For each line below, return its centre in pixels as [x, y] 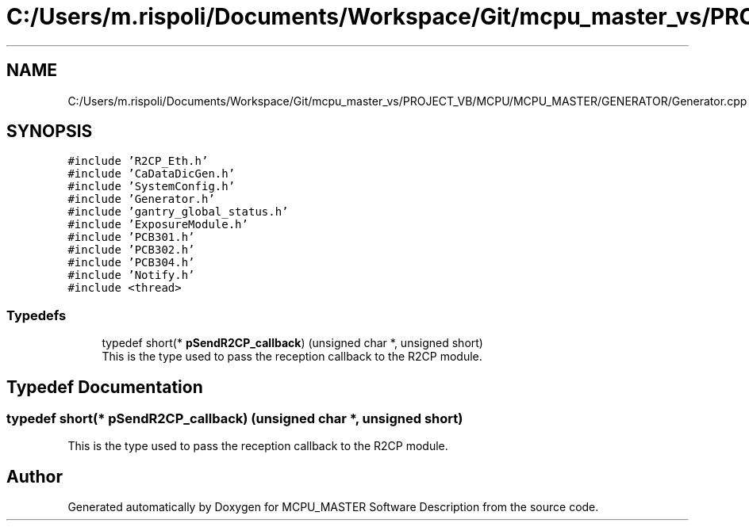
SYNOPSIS [50, 132]
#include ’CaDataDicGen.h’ [152, 174]
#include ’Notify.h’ [131, 275]
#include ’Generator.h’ [141, 199]
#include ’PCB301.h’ [131, 237]
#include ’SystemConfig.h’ [152, 187]
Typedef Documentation [105, 387]
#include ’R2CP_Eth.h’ [138, 161]
